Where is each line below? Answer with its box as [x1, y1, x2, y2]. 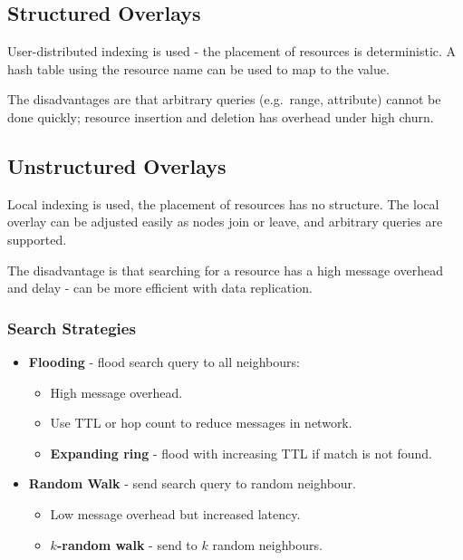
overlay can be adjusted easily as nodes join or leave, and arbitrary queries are [7, 212, 443, 231]
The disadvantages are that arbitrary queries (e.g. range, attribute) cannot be [7, 90, 441, 109]
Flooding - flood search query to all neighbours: [28, 352, 300, 371]
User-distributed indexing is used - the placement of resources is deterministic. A [7, 42, 457, 61]
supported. [7, 229, 67, 248]
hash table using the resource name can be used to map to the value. [7, 59, 390, 78]
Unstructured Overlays [7, 151, 227, 179]
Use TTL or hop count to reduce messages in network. [50, 413, 352, 432]
